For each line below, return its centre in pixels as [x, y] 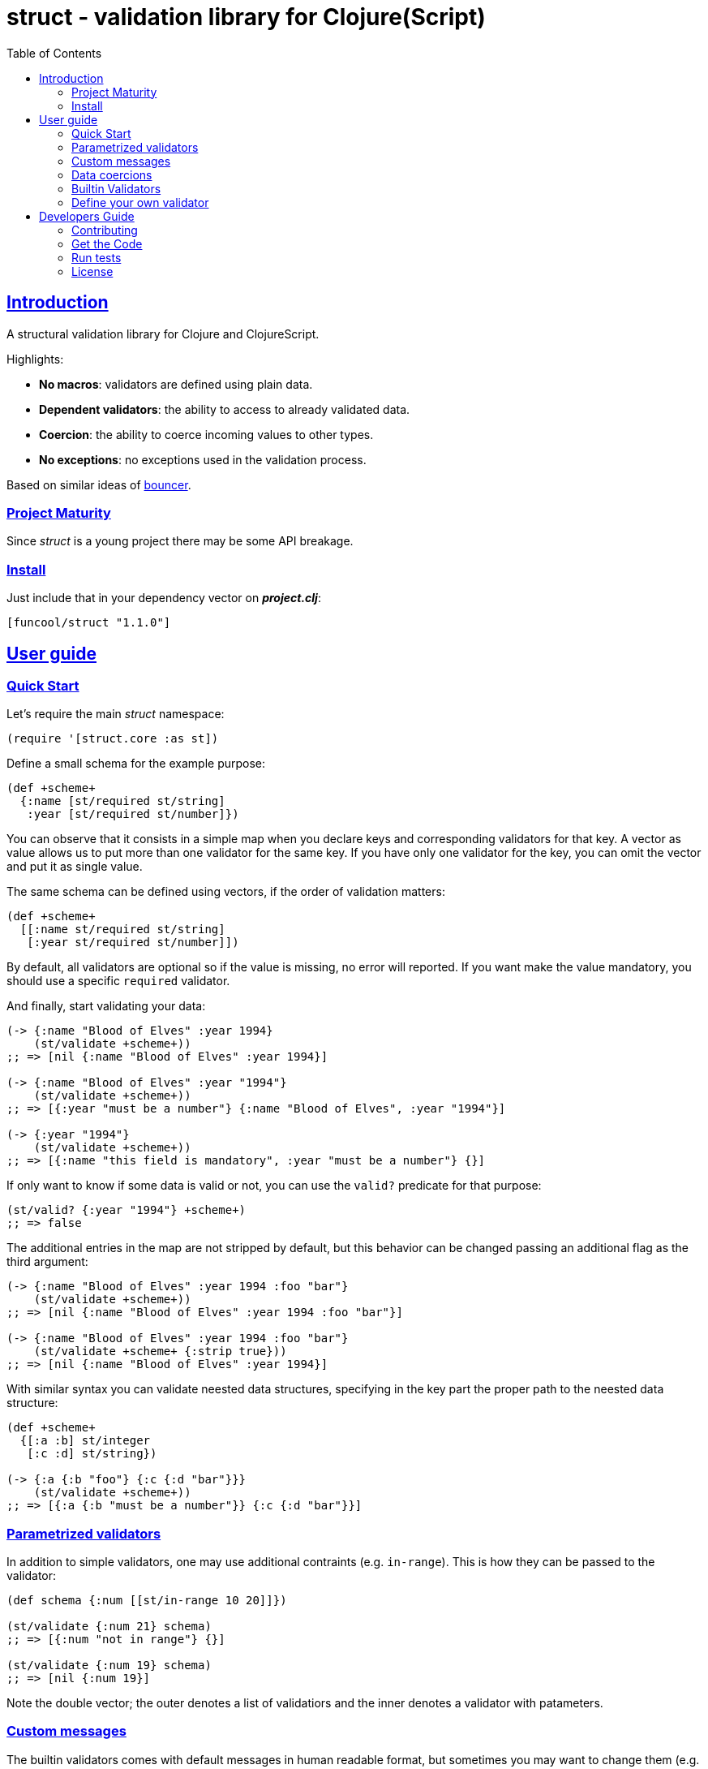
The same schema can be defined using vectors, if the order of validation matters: [226, 892]
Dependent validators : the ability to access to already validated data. [225, 409]
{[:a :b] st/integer [85, 1441]
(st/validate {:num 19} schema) [109, 1666]
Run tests [97, 257]
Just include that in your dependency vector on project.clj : [164, 598]
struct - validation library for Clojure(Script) [246, 17]
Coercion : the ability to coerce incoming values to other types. [206, 434]
